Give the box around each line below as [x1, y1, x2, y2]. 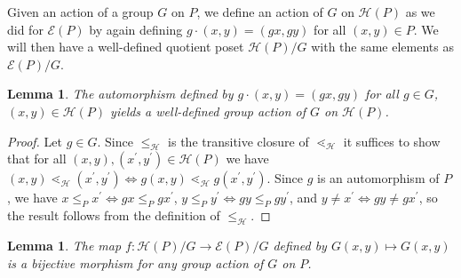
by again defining [89, 20, 183, 38]
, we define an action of [196, 3, 323, 20]
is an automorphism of [317, 169, 440, 187]
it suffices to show [343, 131, 441, 150]
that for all [7, 149, 67, 168]
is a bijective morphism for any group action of [7, 253, 264, 272]
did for [7, 20, 44, 38]
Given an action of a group [7, 3, 154, 20]
